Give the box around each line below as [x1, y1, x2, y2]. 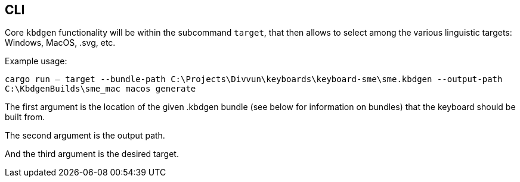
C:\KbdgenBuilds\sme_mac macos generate [5, 84, 196, 94]
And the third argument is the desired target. [5, 149, 179, 159]
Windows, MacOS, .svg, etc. [5, 37, 116, 48]
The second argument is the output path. [5, 130, 165, 141]
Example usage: [5, 56, 67, 67]
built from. [5, 112, 45, 123]
